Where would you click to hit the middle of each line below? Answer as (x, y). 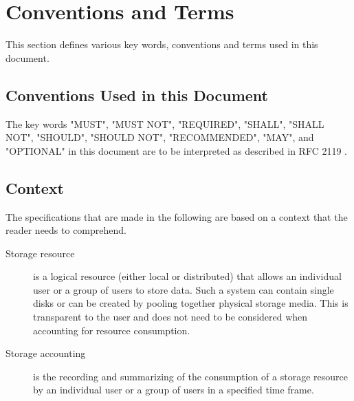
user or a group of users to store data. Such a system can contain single (184, 289)
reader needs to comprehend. (66, 230)
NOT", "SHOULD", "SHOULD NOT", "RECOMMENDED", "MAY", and (160, 137)
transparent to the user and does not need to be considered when (170, 317)
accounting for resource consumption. (112, 330)
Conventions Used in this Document (137, 95)
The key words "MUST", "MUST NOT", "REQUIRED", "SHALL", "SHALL (165, 123)
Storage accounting (46, 353)
